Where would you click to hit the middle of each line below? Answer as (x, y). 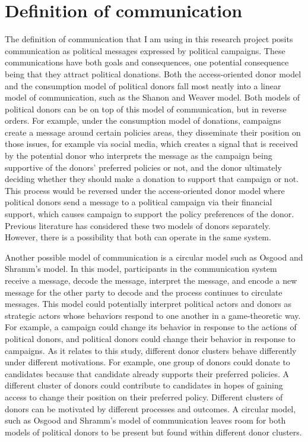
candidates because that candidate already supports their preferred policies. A (147, 373)
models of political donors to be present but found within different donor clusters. (153, 432)
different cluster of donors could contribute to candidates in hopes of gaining (144, 385)
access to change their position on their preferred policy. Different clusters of (144, 396)
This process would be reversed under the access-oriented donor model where (145, 190)
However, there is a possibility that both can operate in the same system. (138, 237)
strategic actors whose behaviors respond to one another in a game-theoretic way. (153, 315)
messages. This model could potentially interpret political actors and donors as (148, 304)
